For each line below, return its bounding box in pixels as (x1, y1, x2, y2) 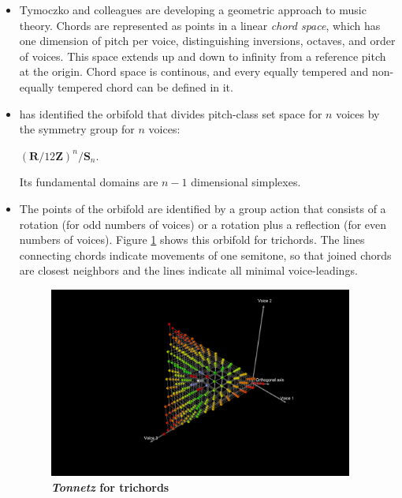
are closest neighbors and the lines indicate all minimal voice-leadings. (19, 262, 358, 279)
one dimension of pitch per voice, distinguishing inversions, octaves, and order (19, 32, 396, 49)
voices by (336, 105, 380, 122)
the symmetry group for (19, 121, 135, 137)
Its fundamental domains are (19, 174, 158, 190)
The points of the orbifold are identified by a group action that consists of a (19, 200, 386, 216)
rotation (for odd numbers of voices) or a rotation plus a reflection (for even (19, 215, 387, 232)
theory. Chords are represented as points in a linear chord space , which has (19, 17, 381, 33)
